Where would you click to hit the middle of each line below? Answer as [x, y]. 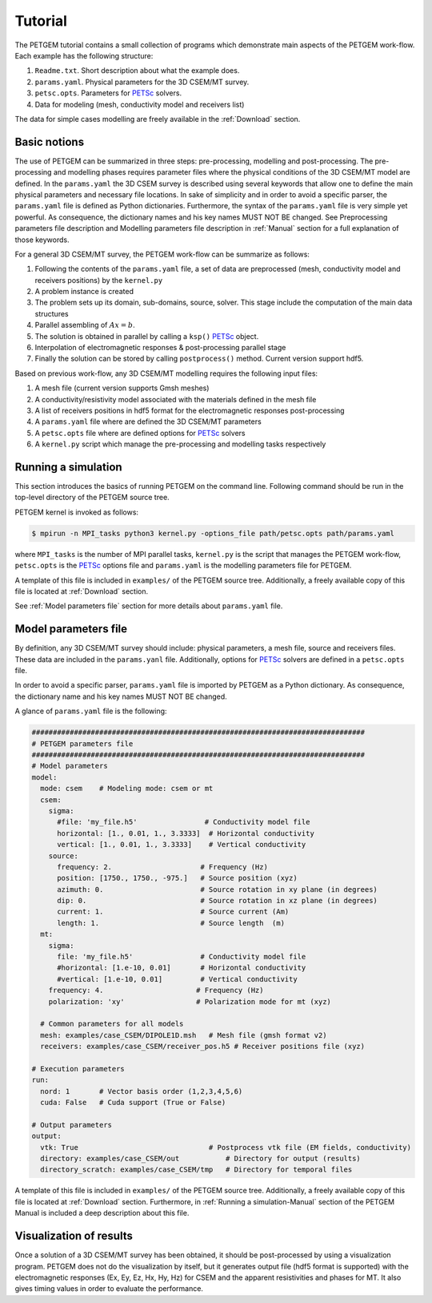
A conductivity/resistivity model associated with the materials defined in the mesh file [176, 399]
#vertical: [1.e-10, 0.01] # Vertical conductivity [177, 979]
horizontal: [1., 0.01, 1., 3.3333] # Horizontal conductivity [186, 833]
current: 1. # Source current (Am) [173, 912]
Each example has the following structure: [84, 55]
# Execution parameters [78, 1069]
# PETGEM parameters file [82, 744]
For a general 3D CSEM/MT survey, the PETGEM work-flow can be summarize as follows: [162, 254]
